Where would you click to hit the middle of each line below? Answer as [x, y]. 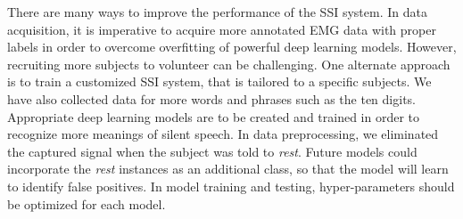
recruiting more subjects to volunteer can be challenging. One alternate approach [229, 64]
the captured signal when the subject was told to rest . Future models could [212, 151]
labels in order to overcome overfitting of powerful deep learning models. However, [232, 47]
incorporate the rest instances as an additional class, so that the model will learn [228, 169]
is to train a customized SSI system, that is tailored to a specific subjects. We [219, 81]
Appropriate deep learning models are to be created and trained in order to [214, 116]
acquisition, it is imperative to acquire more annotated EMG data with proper [222, 29]
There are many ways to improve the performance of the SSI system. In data [217, 12]
